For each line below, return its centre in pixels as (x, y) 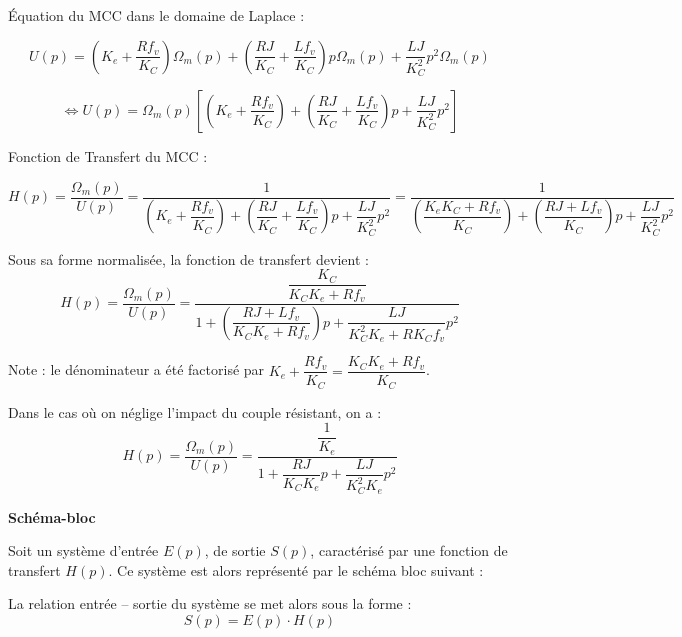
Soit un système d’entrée (83, 550)
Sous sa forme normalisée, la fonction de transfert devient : (188, 258)
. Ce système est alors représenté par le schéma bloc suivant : (296, 569)
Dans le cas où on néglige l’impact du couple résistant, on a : (195, 411)
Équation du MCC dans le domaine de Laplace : (156, 15)
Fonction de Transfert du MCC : (108, 155)
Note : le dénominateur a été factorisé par (136, 369)
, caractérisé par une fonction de (409, 550)
